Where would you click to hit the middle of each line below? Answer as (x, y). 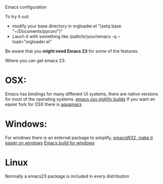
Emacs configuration (26, 7)
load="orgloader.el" (32, 42)
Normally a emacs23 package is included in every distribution (67, 176)
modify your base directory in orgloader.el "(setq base (67, 26)
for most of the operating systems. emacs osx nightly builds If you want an (80, 99)
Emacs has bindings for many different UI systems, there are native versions (82, 94)
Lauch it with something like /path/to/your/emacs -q (64, 36)
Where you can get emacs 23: (35, 60)
